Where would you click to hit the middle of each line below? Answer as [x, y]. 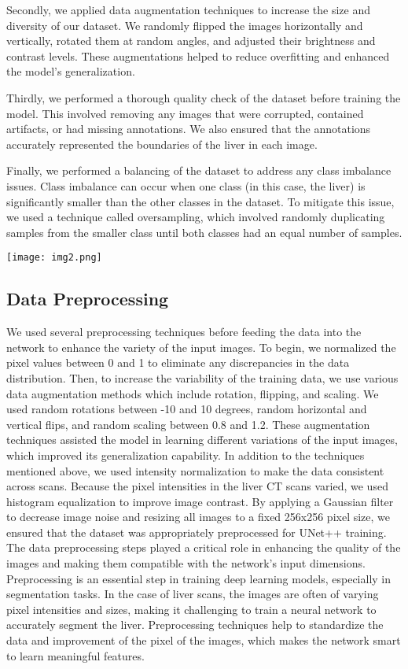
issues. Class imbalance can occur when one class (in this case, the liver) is [186, 185]
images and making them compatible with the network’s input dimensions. [186, 563]
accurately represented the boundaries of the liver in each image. [162, 144]
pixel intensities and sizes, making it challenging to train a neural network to [191, 609]
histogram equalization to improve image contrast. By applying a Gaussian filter [200, 501]
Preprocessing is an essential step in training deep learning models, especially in [199, 578]
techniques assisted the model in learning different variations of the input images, [202, 440]
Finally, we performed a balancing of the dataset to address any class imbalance [199, 170]
